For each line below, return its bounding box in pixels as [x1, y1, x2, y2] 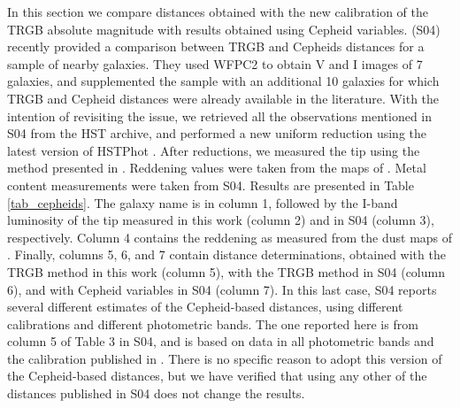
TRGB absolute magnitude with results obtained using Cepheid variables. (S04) [7, 19, 441, 38]
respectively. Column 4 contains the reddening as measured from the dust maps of [7, 227, 453, 246]
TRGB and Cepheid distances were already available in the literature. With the [7, 89, 440, 107]
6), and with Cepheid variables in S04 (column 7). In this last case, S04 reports [7, 280, 437, 298]
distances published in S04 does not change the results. [7, 384, 305, 403]
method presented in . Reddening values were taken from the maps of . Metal [7, 158, 426, 177]
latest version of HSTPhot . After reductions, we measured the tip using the [7, 141, 420, 159]
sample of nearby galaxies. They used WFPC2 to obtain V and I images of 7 [7, 54, 423, 73]
